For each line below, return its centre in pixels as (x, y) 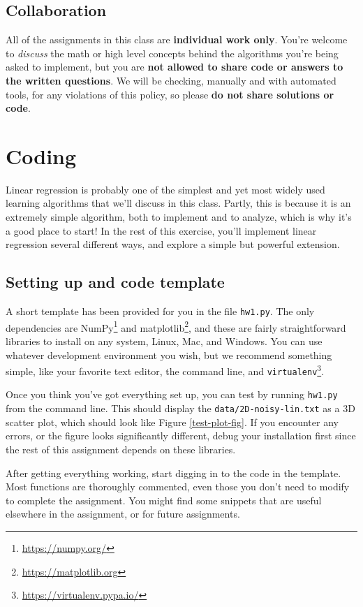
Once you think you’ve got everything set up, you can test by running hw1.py (172, 394)
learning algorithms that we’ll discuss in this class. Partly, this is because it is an (178, 203)
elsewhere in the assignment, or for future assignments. (123, 514)
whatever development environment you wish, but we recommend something (169, 354)
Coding (41, 155)
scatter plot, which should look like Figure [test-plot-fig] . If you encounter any (172, 422)
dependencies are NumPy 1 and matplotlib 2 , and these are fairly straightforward (176, 326)
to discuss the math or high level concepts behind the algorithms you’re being (172, 53)
